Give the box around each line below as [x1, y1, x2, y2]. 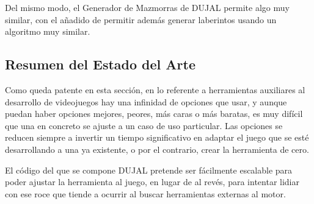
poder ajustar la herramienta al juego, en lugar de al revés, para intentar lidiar [5, 175, 299, 188]
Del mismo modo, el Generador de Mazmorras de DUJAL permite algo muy [5, 1, 290, 13]
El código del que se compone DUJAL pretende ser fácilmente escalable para [5, 163, 293, 176]
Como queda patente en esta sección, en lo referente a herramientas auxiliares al [5, 83, 305, 96]
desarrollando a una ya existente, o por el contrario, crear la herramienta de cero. [5, 142, 309, 155]
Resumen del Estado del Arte [5, 55, 195, 74]
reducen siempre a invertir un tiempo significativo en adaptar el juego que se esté [5, 131, 309, 144]
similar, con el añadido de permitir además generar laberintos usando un [5, 13, 277, 26]
